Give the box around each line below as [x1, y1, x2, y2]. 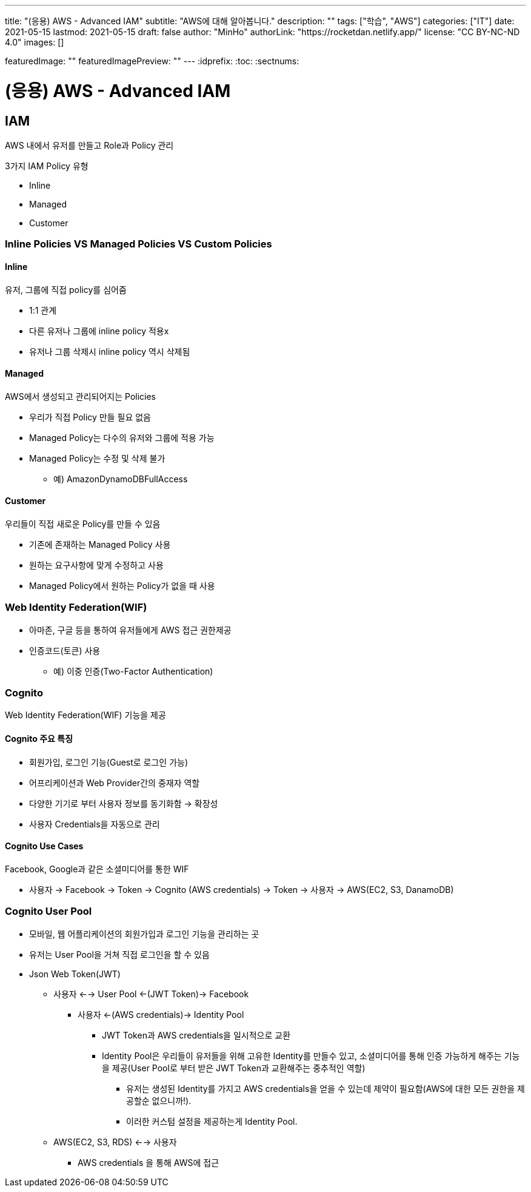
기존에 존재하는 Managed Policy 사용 [29, 539, 171, 550]
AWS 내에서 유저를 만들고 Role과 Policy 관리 [5, 140, 174, 150]
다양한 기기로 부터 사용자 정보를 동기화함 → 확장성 [29, 798, 218, 809]
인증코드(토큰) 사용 [29, 645, 101, 656]
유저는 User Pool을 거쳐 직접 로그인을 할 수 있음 [29, 949, 210, 960]
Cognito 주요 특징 [5, 733, 73, 744]
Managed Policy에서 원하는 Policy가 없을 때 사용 [29, 580, 215, 591]
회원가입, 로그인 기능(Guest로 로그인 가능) [29, 756, 189, 767]
